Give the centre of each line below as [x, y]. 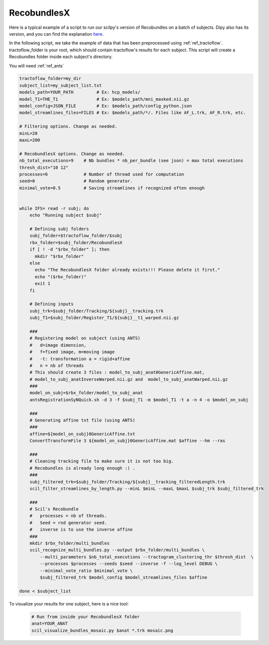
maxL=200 [30, 140]
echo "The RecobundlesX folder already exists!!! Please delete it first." [128, 270]
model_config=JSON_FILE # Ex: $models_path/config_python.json [106, 106]
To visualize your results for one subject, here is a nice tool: [69, 603]
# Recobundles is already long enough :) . [82, 468]
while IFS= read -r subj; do [54, 208]
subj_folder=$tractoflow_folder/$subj [76, 236]
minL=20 [28, 133]
